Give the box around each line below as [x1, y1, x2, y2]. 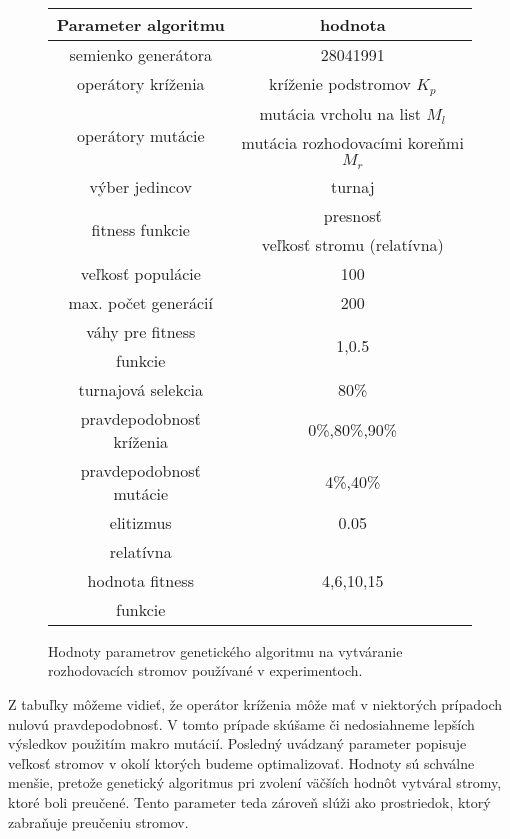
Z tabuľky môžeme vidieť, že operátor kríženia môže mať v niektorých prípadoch [8, 694, 503, 715]
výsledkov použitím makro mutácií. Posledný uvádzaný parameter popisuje [8, 733, 467, 754]
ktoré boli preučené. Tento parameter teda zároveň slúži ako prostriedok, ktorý [8, 792, 491, 813]
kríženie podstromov [269, 72, 411, 95]
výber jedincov [89, 174, 192, 198]
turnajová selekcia [78, 377, 204, 401]
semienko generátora [69, 43, 212, 66]
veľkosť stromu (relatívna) [261, 232, 444, 256]
